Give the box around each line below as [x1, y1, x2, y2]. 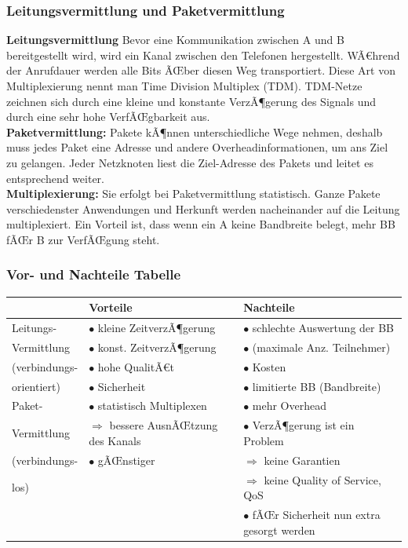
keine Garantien [264, 451, 341, 468]
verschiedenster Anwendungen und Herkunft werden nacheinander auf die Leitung [6, 200, 400, 217]
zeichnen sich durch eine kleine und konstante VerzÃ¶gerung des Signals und [6, 93, 376, 109]
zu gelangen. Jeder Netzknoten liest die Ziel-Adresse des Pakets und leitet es [6, 154, 373, 170]
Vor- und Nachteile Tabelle [6, 265, 181, 284]
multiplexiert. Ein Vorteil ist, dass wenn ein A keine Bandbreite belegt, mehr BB [6, 216, 395, 232]
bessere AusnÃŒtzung [109, 417, 218, 433]
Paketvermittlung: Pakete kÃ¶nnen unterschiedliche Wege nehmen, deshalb [6, 123, 383, 140]
